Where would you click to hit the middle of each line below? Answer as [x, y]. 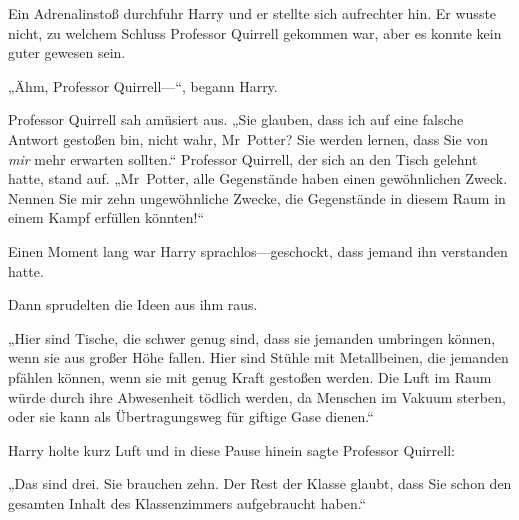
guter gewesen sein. [67, 52]
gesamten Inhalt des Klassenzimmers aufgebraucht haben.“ [187, 502]
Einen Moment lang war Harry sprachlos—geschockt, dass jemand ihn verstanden [258, 250]
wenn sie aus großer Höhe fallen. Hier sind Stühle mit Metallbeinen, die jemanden [258, 357]
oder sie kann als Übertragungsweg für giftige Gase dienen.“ [191, 416]
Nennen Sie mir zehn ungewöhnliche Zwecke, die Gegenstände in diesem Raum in [257, 197]
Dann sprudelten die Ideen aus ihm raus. [133, 304]
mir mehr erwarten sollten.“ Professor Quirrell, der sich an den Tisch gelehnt [243, 158]
